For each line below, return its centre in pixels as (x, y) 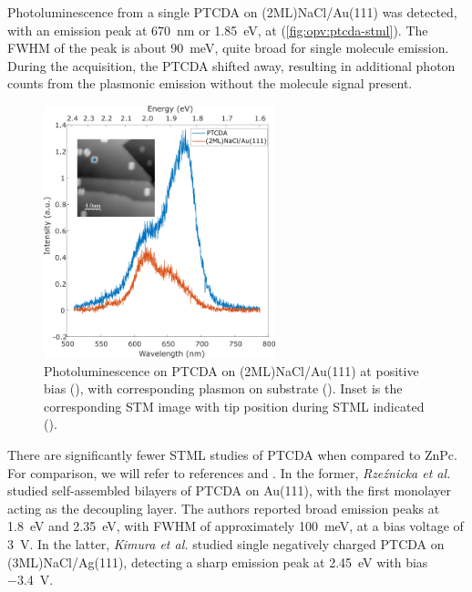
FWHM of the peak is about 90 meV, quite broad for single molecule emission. (228, 48)
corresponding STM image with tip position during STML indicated (234, 406)
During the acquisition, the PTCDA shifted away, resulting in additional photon (231, 65)
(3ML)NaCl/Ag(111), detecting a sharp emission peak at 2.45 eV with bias (218, 561)
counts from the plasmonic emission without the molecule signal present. (210, 83)
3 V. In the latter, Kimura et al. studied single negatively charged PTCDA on (226, 544)
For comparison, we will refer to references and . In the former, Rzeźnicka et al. (229, 472)
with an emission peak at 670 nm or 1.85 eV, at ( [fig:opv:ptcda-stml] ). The (218, 30)
